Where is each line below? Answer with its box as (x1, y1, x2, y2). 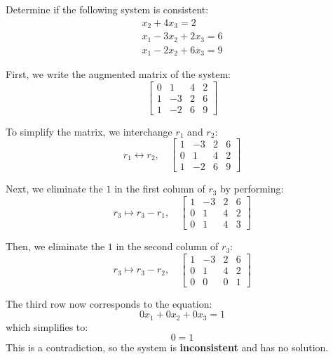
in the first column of (114, 181, 205, 196)
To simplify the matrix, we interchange (6, 124, 172, 138)
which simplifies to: (6, 319, 88, 334)
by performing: (220, 181, 284, 196)
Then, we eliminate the (6, 239, 105, 254)
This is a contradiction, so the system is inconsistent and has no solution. (6, 340, 329, 355)
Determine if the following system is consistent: (6, 2, 209, 16)
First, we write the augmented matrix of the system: (6, 67, 231, 81)
